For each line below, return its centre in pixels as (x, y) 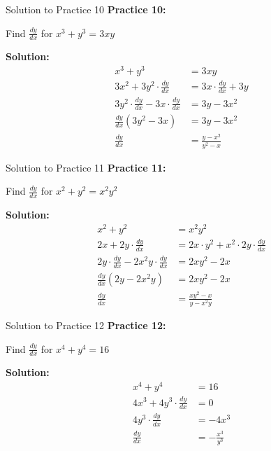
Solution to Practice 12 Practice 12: (86, 325)
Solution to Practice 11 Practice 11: (86, 167)
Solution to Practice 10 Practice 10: (86, 9)
